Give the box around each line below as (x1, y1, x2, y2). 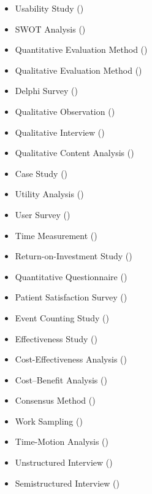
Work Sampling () (15, 414, 83, 427)
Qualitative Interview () (15, 125, 105, 138)
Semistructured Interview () (15, 476, 120, 489)
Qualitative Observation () (15, 104, 115, 117)
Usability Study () (15, 2, 84, 14)
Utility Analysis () (15, 187, 84, 200)
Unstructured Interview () (15, 456, 113, 469)
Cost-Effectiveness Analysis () (15, 353, 127, 366)
